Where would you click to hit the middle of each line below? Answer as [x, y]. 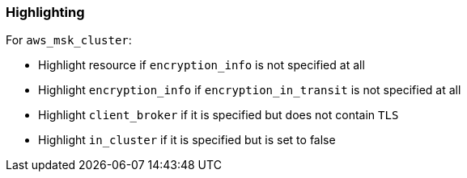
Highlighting [45, 12]
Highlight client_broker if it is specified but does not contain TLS [219, 115]
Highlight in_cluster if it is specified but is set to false [187, 140]
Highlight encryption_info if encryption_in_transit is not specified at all [250, 90]
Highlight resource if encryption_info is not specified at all [202, 65]
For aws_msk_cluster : [69, 40]
